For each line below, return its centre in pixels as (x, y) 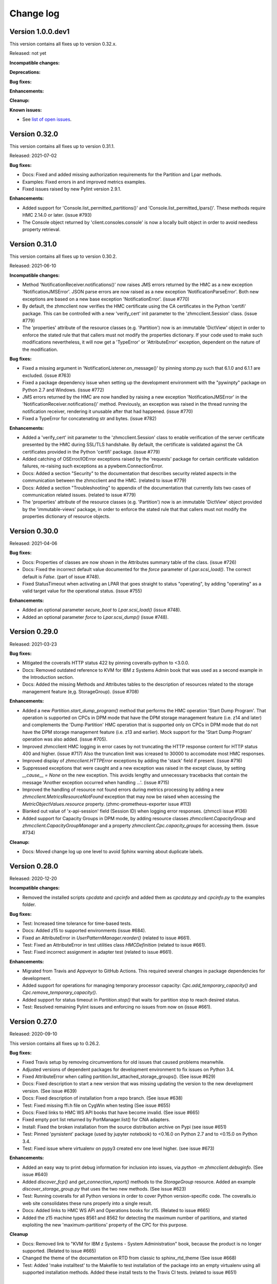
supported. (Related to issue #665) (59, 1251)
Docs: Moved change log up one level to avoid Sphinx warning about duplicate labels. (113, 852)
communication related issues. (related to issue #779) (79, 495)
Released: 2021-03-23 (33, 644)
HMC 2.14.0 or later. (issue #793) (57, 215)
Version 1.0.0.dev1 (39, 32)
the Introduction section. (48, 677)
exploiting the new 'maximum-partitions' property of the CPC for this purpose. (105, 1224)
